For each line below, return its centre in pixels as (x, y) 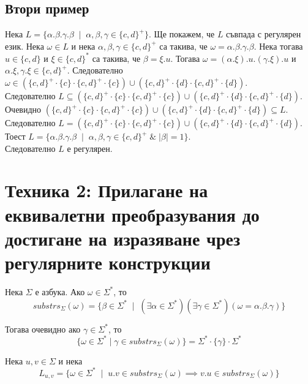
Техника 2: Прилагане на (107, 190)
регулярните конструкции (108, 262)
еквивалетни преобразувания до (132, 214)
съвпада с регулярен (264, 34)
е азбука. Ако (60, 291)
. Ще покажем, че (182, 34)
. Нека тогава (278, 46)
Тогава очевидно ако (43, 329)
